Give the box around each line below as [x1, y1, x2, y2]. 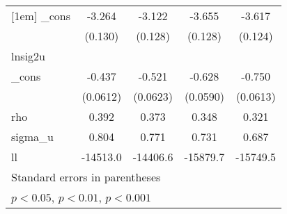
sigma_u [11, 129, 54, 145]
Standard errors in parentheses [11, 169, 161, 185]
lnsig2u [11, 48, 45, 64]
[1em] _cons [11, 8, 70, 24]
